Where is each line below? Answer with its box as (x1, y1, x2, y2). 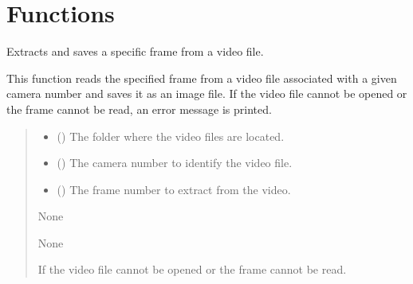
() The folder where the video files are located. (57, 127, 285, 144)
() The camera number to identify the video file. (57, 154, 293, 171)
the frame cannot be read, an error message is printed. (6, 100, 272, 117)
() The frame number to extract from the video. (57, 181, 291, 197)
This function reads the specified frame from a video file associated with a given (6, 69, 397, 86)
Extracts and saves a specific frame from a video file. (6, 43, 264, 60)
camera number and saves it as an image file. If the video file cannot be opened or (6, 85, 407, 102)
